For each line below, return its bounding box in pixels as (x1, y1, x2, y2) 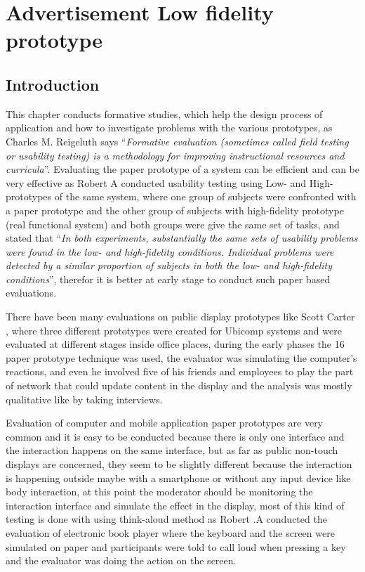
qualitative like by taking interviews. (6, 391, 163, 406)
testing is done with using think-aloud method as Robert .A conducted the (6, 512, 327, 526)
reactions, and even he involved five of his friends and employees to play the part (6, 364, 354, 379)
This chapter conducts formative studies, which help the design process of (6, 106, 323, 121)
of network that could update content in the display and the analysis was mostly (6, 378, 352, 393)
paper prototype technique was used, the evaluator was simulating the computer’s (6, 350, 357, 365)
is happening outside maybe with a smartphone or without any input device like (6, 470, 351, 485)
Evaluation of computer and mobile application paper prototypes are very (6, 415, 324, 430)
